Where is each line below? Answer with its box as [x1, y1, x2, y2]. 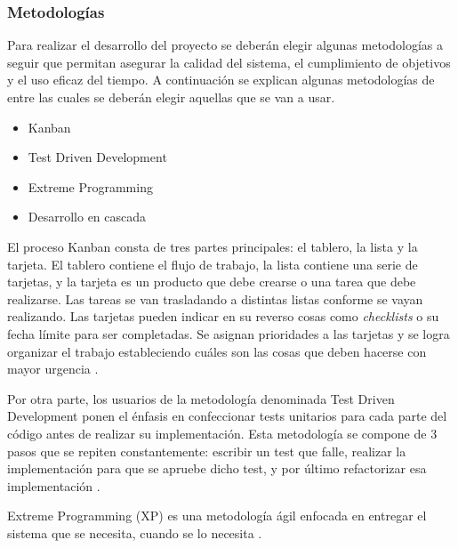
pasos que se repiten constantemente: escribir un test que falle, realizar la [7, 441, 406, 460]
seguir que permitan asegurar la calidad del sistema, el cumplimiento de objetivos [7, 52, 451, 71]
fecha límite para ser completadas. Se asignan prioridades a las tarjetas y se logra [7, 324, 450, 342]
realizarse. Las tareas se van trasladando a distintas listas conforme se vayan [7, 289, 423, 308]
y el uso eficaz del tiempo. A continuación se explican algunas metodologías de [7, 70, 435, 89]
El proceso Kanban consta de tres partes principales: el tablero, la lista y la [7, 237, 418, 255]
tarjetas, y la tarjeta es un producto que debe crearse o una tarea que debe [7, 272, 416, 291]
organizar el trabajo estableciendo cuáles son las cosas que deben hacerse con [7, 342, 427, 360]
